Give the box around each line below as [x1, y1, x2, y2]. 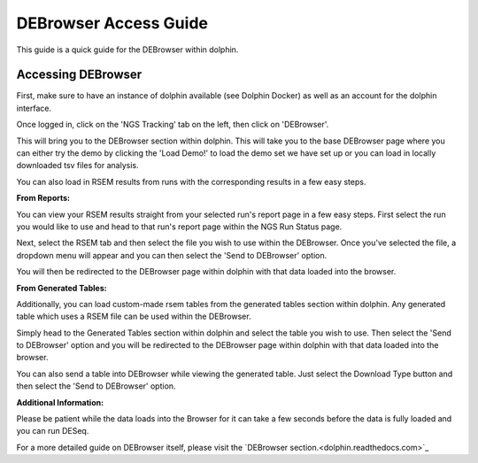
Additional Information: [16, 397, 104, 407]
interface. [16, 103, 52, 113]
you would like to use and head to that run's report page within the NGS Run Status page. [16, 221, 343, 232]
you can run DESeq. [16, 426, 89, 436]
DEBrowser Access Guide [16, 13, 208, 33]
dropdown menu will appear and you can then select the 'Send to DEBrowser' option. [16, 250, 328, 260]
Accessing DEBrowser [16, 67, 143, 82]
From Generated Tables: [16, 282, 107, 293]
